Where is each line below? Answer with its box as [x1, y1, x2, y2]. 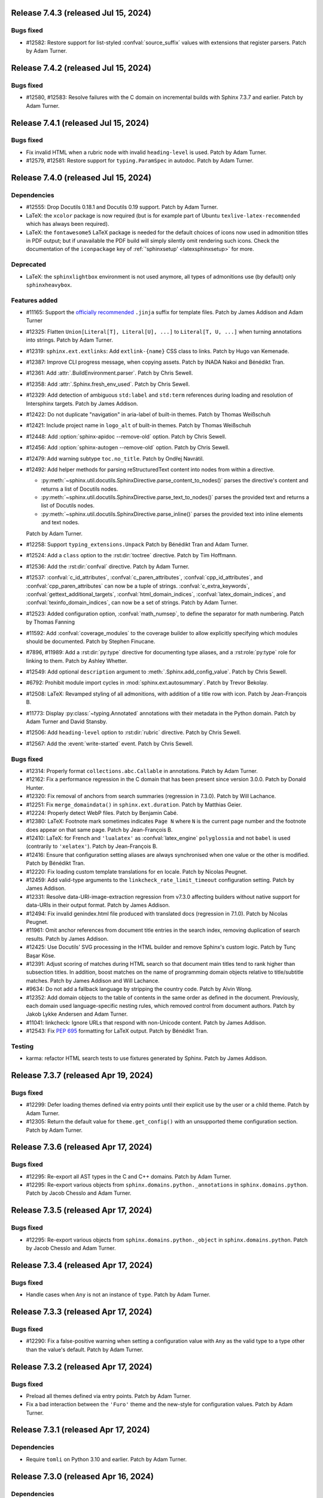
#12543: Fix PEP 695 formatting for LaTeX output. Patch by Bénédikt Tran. [26, 1028, 209, 1035]
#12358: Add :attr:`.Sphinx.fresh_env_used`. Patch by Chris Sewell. [26, 380, 190, 388]
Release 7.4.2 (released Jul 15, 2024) [11, 63, 152, 73]
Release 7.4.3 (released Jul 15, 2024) [11, 8, 152, 18]
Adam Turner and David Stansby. [26, 718, 108, 725]
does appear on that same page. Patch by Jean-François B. [26, 826, 173, 833]
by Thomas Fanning [26, 618, 75, 626]
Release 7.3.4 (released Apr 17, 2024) [11, 1260, 153, 1270]
